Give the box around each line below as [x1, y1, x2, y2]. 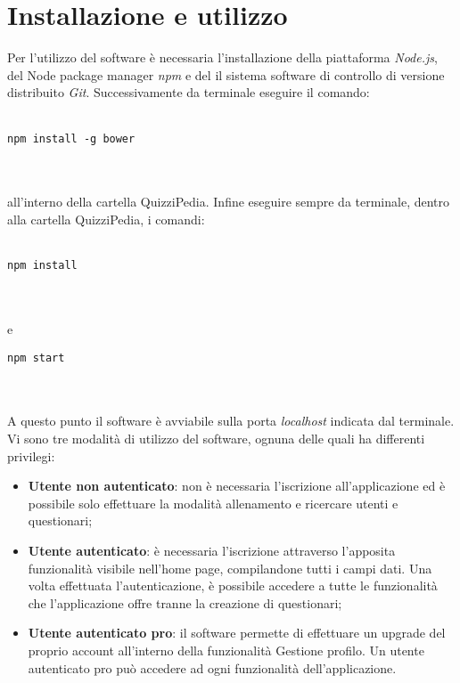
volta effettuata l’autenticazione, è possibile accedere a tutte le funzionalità [28, 576, 438, 595]
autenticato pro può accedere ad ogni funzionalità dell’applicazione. [28, 658, 397, 677]
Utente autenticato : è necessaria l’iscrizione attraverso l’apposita [28, 541, 396, 559]
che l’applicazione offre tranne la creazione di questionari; [28, 593, 342, 612]
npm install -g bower [7, 132, 136, 145]
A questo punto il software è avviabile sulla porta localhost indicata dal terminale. [7, 411, 455, 430]
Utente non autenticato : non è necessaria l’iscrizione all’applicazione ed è [28, 476, 446, 495]
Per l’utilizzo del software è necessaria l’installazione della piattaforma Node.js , [7, 48, 438, 67]
